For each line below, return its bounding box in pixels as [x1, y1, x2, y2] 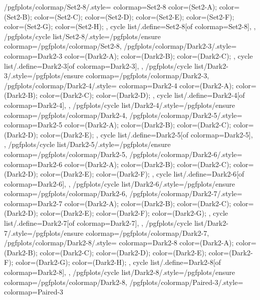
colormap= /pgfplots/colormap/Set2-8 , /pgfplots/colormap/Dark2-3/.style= [4, 41, 237, 51]
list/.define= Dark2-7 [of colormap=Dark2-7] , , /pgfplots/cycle [4, 218, 192, 228]
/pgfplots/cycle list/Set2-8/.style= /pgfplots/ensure [4, 31, 161, 41]
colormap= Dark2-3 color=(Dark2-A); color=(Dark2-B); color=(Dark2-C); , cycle [4, 50, 253, 61]
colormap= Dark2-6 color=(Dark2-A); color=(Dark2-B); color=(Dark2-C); [4, 159, 231, 169]
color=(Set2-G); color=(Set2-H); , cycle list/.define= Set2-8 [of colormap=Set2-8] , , [4, 21, 256, 32]
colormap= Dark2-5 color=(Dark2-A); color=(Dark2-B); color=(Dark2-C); [4, 119, 231, 130]
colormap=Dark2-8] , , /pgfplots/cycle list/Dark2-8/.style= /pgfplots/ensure [4, 267, 235, 277]
